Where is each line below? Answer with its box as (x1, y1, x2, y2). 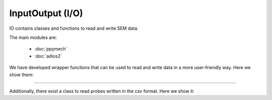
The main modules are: (9, 34, 57, 40)
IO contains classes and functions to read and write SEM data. (9, 25, 139, 31)
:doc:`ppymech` (34, 46, 67, 52)
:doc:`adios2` (34, 53, 62, 59)
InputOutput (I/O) (9, 8, 83, 19)
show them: (9, 71, 34, 78)
